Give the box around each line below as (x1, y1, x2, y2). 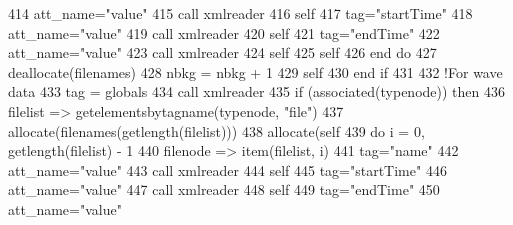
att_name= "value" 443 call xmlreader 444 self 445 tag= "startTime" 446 (8, 159, 447, 180)
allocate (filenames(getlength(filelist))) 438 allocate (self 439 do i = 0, (8, 120, 425, 141)
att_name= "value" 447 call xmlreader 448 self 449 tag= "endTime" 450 (8, 179, 440, 200)
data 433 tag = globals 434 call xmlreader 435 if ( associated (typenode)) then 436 (8, 81, 505, 102)
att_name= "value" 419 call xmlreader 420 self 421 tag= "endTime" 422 (8, 22, 440, 43)
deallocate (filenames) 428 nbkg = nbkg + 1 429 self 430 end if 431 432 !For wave (8, 61, 503, 82)
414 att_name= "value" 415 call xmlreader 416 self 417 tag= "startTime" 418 (8, 3, 473, 23)
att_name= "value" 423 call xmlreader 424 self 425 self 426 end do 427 (8, 42, 437, 63)
